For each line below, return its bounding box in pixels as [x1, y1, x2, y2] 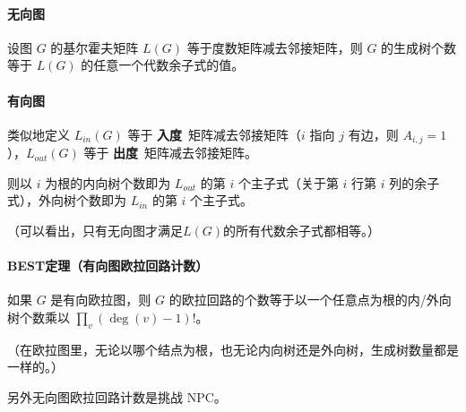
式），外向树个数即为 [7, 191, 126, 210]
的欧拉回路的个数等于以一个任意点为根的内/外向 [168, 290, 452, 309]
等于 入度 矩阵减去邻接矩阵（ [127, 124, 302, 143]
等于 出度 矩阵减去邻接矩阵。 [83, 143, 258, 162]
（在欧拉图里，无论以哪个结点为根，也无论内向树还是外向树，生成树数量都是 [7, 339, 459, 358]
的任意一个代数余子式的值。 [81, 56, 245, 74]
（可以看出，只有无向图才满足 [7, 221, 183, 240]
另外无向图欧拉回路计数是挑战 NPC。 [7, 387, 227, 406]
